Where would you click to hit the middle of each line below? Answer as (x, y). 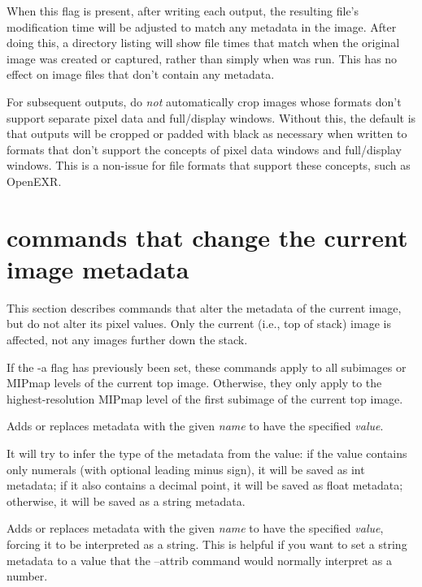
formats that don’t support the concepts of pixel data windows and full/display (204, 149)
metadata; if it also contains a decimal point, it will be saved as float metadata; (205, 485)
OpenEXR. (34, 181)
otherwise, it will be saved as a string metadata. (126, 501)
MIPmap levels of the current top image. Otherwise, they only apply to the (194, 383)
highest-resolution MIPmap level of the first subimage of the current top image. (205, 398)
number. (27, 576)
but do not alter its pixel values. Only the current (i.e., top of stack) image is (199, 324)
